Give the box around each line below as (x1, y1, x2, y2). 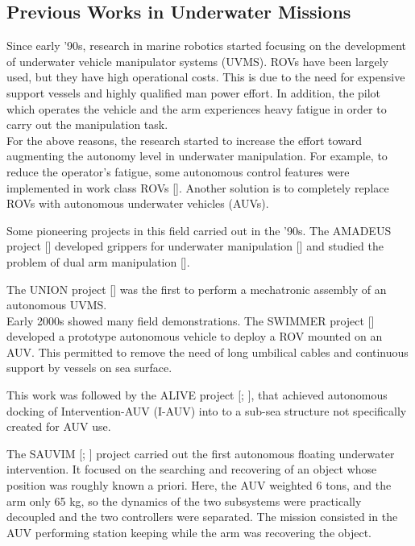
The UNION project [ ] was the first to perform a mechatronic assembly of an (6, 280, 387, 297)
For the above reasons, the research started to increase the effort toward (6, 131, 363, 148)
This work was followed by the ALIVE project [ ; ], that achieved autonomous (6, 387, 388, 403)
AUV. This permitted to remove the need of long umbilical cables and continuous (6, 343, 409, 360)
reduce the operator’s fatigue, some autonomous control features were (6, 163, 350, 180)
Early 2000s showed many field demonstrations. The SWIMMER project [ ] (6, 312, 375, 329)
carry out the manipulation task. (6, 116, 168, 133)
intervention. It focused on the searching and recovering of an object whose (6, 461, 377, 478)
